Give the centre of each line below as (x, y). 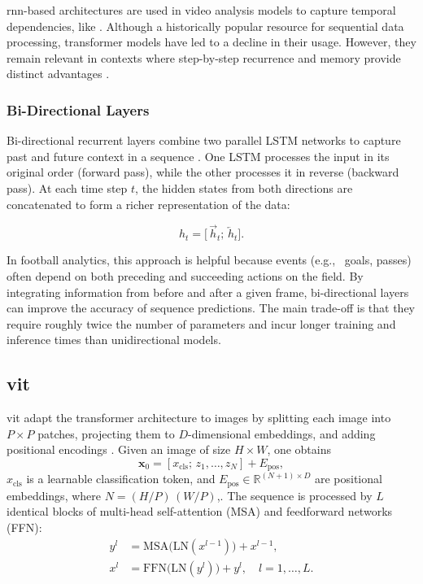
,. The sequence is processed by (294, 495)
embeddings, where (54, 495)
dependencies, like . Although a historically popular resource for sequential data (205, 26)
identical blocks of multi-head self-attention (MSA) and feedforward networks (200, 511)
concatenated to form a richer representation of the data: (148, 204)
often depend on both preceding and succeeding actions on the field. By (185, 275)
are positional (348, 479)
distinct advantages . (58, 74)
